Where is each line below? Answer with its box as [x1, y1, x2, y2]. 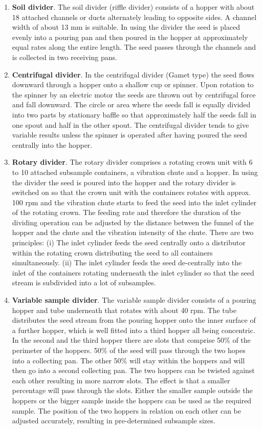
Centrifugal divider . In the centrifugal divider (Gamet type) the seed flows [12, 69, 255, 80]
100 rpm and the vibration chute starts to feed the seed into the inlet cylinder [12, 197, 256, 207]
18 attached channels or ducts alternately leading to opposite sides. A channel [12, 11, 257, 22]
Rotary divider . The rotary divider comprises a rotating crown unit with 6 [12, 157, 253, 167]
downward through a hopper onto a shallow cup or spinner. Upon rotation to [12, 79, 254, 90]
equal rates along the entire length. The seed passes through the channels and [12, 42, 256, 52]
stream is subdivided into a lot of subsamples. [12, 277, 156, 288]
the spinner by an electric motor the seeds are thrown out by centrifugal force [12, 89, 256, 100]
